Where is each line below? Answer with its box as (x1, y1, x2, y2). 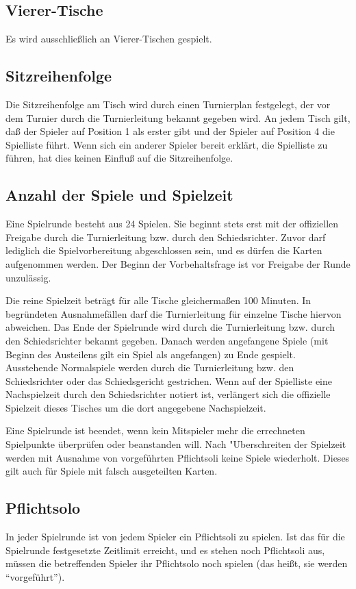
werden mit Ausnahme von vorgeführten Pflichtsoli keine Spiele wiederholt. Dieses (5, 450, 350, 464)
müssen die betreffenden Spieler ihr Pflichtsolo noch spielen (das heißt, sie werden (5, 556, 348, 571)
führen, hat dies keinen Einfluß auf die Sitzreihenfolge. (5, 151, 233, 165)
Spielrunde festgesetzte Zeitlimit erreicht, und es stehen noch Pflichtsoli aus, (5, 542, 325, 557)
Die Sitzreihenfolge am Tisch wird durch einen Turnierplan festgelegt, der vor (5, 97, 331, 111)
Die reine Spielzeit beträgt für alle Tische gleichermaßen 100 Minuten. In (5, 293, 311, 308)
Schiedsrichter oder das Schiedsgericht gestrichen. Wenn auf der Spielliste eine (5, 373, 333, 388)
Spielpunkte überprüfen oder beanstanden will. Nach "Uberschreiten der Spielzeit (5, 437, 346, 451)
